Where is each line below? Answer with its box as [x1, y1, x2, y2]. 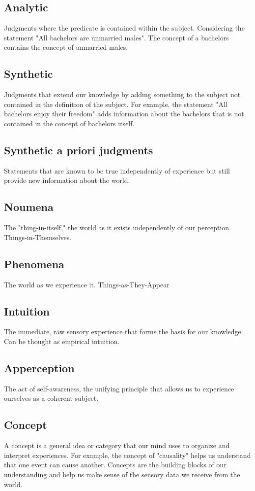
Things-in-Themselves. [4, 232, 72, 242]
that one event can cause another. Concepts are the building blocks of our [4, 459, 227, 470]
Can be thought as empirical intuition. [4, 336, 120, 346]
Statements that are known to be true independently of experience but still [4, 165, 230, 175]
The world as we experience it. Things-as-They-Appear [4, 279, 170, 289]
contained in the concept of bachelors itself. [4, 118, 135, 128]
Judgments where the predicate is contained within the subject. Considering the [4, 23, 245, 33]
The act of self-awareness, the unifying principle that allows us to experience [4, 383, 234, 393]
